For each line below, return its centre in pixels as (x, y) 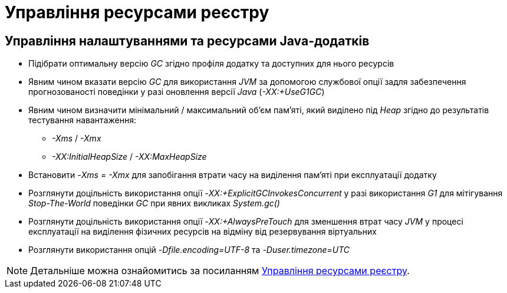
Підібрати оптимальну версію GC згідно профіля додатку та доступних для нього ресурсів (211, 64)
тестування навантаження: (82, 120)
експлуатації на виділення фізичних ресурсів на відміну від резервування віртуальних (203, 232)
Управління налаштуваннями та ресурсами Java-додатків (187, 41)
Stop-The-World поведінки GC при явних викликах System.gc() (154, 203)
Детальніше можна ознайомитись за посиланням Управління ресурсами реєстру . (220, 271)
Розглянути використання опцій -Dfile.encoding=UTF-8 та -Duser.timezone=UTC (189, 250)
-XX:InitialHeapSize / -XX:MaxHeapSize (129, 157)
